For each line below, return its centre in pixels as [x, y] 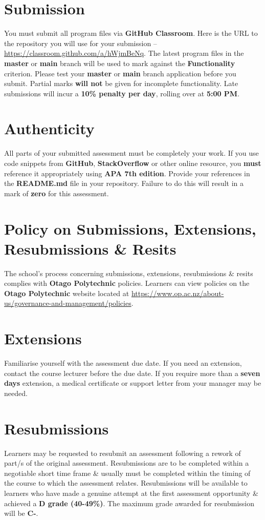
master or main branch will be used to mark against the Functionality [120, 63]
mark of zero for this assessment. [57, 193]
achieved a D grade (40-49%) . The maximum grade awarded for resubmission [129, 503]
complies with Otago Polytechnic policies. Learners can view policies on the [127, 283]
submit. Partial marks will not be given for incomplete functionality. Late [121, 83]
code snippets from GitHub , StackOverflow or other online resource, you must [133, 163]
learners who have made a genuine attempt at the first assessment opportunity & [131, 493]
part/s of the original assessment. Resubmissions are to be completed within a [127, 463]
